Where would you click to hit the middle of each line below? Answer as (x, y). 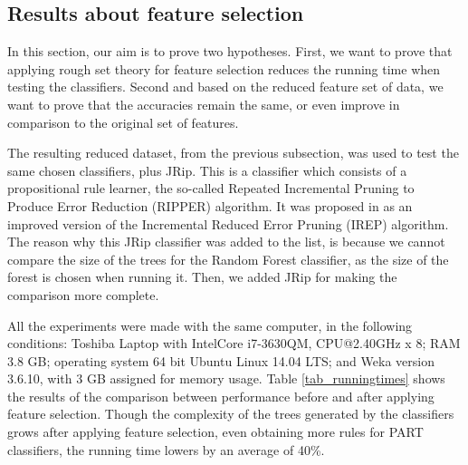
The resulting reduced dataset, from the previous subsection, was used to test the (233, 153)
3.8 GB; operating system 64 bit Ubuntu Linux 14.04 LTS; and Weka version (221, 360)
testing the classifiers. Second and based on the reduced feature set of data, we (225, 87)
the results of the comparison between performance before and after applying (221, 396)
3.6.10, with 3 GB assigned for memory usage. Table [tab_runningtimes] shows (226, 378)
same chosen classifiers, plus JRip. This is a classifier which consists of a (207, 170)
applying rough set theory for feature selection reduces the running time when (224, 68)
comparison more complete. (83, 294)
